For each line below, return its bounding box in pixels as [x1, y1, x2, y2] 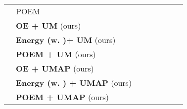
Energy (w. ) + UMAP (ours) [16, 77, 132, 88]
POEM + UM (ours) [16, 48, 96, 60]
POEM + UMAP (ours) [16, 91, 109, 103]
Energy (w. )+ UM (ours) [16, 34, 116, 45]
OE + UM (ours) [16, 20, 81, 31]
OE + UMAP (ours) [16, 63, 94, 74]
